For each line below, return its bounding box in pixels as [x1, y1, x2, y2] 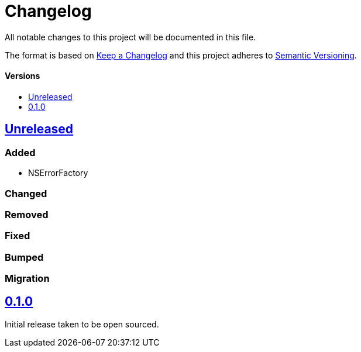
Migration [5, 272, 50, 285]
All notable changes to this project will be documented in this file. [5, 32, 256, 42]
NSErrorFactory [28, 168, 88, 178]
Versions [5, 71, 40, 81]
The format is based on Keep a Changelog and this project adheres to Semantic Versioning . [5, 50, 357, 60]
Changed [5, 187, 47, 199]
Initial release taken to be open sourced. [5, 319, 159, 329]
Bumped [5, 251, 44, 263]
